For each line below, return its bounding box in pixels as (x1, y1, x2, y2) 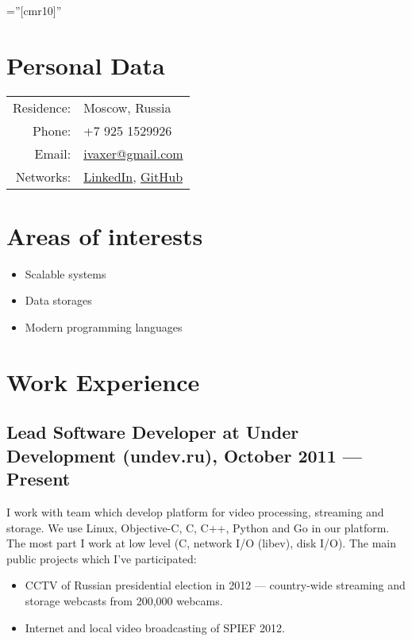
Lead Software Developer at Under (6, 420, 299, 444)
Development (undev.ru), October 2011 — (6, 443, 362, 467)
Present (6, 466, 71, 491)
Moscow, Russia (83, 98, 171, 117)
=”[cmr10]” (6, 2, 62, 18)
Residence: (13, 98, 71, 117)
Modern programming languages (25, 319, 183, 336)
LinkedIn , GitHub (83, 167, 183, 186)
